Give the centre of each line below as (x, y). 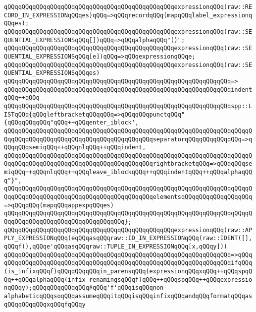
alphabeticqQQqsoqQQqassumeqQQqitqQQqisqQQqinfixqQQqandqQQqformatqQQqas (128, 296)
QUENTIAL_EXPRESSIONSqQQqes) (52, 73)
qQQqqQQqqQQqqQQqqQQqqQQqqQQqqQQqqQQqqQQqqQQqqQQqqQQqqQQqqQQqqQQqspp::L (128, 106)
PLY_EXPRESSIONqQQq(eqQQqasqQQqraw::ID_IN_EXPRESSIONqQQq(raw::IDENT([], (128, 238)
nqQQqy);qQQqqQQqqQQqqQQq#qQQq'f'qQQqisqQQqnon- (86, 288)
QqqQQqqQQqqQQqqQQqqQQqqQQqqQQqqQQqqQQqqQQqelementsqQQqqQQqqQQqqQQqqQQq (128, 197)
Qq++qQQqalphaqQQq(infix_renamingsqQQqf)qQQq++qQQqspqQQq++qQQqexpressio (128, 280)
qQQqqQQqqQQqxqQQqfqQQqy (45, 304)
